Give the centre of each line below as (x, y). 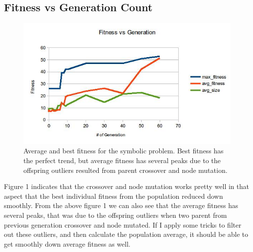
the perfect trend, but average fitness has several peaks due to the (122, 160)
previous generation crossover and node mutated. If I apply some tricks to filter (123, 224)
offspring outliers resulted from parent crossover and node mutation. (126, 170)
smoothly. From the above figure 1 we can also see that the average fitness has (121, 205)
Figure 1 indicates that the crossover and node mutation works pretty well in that (126, 186)
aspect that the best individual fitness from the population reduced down (114, 196)
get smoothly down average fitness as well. (67, 243)
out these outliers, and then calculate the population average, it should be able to (126, 234)
